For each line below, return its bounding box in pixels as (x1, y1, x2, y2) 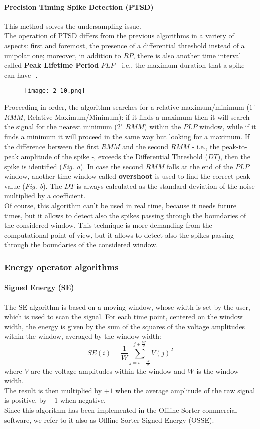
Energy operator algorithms (4, 260, 119, 273)
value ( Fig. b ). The (4, 180, 62, 191)
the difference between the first (4, 141, 99, 152)
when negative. (60, 395, 106, 405)
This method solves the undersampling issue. (4, 20, 141, 31)
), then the (217, 151, 250, 161)
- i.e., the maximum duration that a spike (117, 60, 245, 70)
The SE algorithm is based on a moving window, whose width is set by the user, (4, 301, 250, 312)
